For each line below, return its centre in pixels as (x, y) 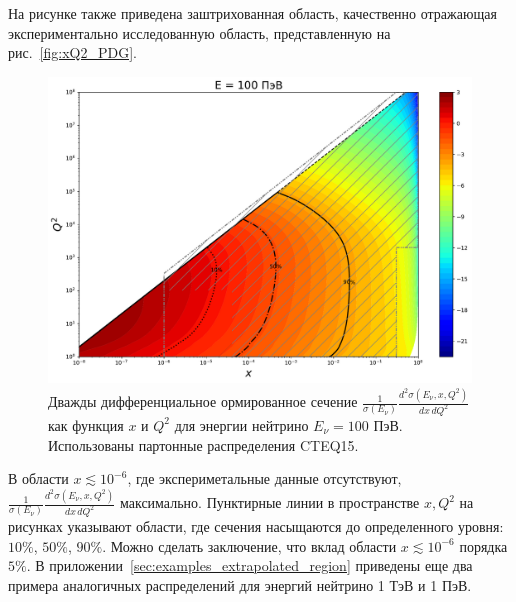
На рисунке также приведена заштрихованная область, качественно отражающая (252, 13)
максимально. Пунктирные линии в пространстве (269, 502)
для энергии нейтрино (241, 424)
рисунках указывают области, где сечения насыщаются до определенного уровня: (256, 525)
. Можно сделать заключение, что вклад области (249, 545)
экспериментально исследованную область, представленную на (199, 32)
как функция (86, 424)
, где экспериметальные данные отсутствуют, (264, 478)
